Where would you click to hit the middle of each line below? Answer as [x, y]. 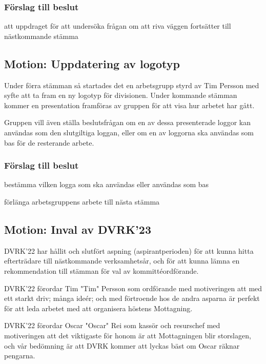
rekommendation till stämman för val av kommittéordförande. [101, 270]
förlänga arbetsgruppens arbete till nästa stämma [82, 201]
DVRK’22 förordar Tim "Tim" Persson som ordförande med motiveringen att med [133, 288]
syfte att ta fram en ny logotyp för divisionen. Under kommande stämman [121, 95]
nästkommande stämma [41, 36]
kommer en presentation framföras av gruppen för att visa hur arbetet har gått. [129, 105]
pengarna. [20, 356]
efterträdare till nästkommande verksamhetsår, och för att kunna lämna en [122, 261]
